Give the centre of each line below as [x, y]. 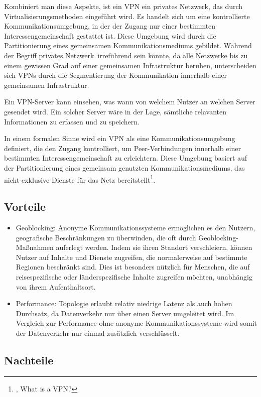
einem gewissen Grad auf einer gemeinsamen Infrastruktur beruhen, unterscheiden [130, 65]
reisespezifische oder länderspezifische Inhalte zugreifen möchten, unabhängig [134, 276]
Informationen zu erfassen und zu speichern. [72, 121]
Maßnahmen [35, 247]
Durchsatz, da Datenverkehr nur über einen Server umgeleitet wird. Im [125, 313]
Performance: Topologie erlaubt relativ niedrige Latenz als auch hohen [124, 303]
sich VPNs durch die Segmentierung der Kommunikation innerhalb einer [115, 75]
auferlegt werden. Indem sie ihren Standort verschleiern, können [154, 247]
